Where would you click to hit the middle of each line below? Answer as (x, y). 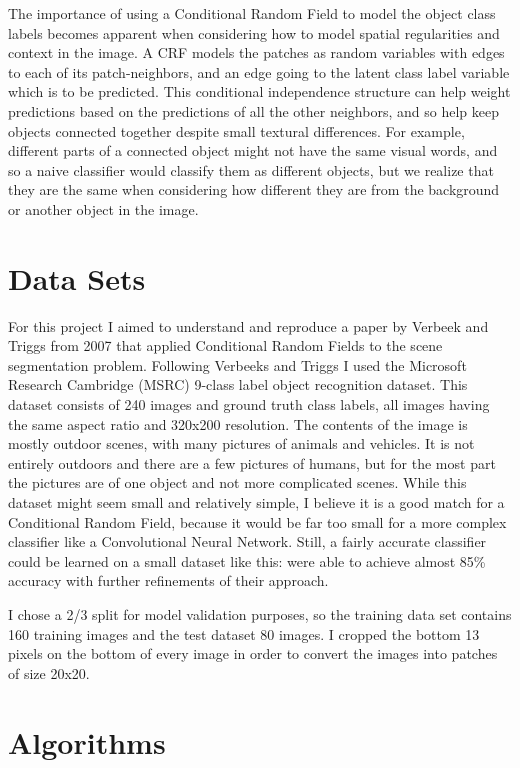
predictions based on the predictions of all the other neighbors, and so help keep (253, 110)
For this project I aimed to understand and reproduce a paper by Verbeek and (248, 325)
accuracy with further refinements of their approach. (168, 580)
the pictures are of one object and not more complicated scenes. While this (237, 482)
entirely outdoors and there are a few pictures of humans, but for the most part (252, 462)
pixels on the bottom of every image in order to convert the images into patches (253, 653)
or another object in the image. (103, 208)
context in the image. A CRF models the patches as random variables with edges (256, 52)
